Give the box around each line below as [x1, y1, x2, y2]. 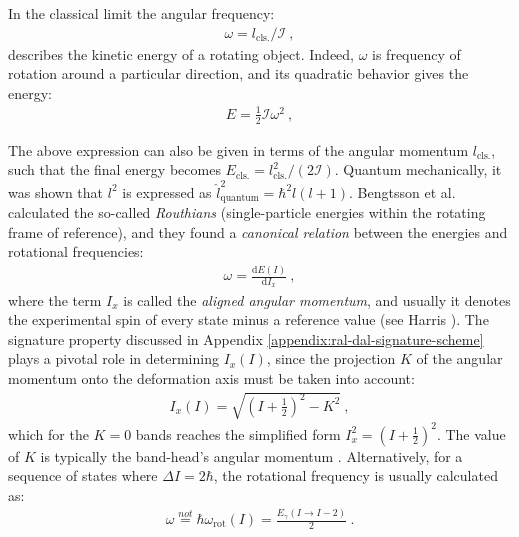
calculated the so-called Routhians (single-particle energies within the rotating [8, 202, 486, 223]
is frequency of [372, 43, 461, 64]
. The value [436, 423, 506, 444]
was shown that [8, 181, 104, 202]
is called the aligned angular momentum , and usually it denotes [123, 289, 511, 310]
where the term [8, 289, 102, 310]
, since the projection [266, 348, 396, 369]
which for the [8, 423, 89, 444]
